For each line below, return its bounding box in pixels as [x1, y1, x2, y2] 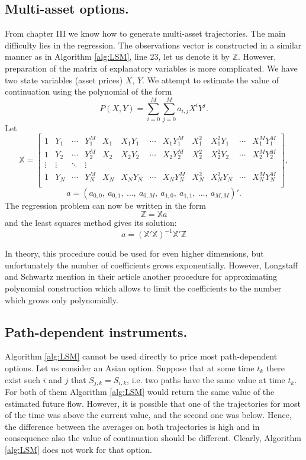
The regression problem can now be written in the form [5, 199, 206, 211]
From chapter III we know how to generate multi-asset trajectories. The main [5, 27, 286, 40]
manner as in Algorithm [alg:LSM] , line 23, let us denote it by [5, 50, 230, 63]
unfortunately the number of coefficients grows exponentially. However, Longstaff [5, 258, 298, 271]
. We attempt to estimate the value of [142, 73, 279, 86]
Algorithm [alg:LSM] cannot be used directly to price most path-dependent [5, 350, 278, 362]
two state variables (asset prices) [5, 73, 123, 86]
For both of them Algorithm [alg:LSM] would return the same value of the [5, 386, 275, 398]
